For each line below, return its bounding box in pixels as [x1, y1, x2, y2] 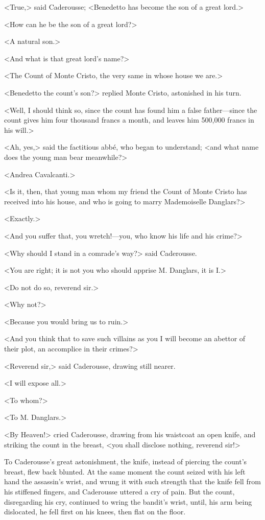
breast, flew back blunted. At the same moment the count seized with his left [4, 466, 246, 477]
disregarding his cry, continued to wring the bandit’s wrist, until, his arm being [4, 496, 252, 507]
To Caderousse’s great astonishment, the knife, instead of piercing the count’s [4, 456, 247, 467]
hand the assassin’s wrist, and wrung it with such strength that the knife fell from [4, 476, 261, 487]
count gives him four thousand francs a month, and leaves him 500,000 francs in [4, 114, 254, 125]
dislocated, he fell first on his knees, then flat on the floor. [4, 506, 186, 517]
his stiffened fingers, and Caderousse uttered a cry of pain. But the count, [4, 486, 235, 497]
